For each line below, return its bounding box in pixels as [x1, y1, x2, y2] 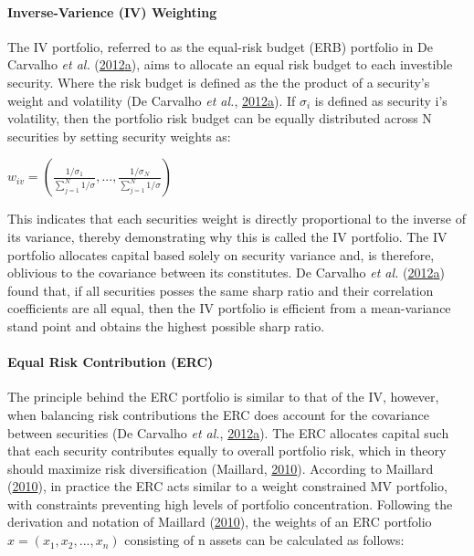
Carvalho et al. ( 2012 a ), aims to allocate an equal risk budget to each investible [7, 55, 453, 74]
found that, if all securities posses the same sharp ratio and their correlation [7, 280, 434, 299]
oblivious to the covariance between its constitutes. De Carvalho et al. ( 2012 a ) [7, 263, 445, 282]
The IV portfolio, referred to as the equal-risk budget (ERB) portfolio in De [7, 37, 433, 56]
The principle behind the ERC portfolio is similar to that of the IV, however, [7, 387, 439, 406]
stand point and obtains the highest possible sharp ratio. [7, 316, 325, 335]
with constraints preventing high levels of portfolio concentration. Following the [7, 494, 453, 513]
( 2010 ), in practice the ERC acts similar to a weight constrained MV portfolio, [7, 477, 448, 496]
